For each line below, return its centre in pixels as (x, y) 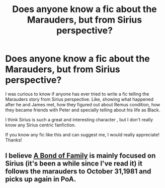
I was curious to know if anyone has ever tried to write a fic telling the (77, 94)
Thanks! (14, 140)
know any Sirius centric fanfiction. (41, 125)
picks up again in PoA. (41, 179)
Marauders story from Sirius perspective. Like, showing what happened (79, 99)
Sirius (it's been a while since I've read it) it (74, 164)
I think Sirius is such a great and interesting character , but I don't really (79, 119)
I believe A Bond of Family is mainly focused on (80, 156)
